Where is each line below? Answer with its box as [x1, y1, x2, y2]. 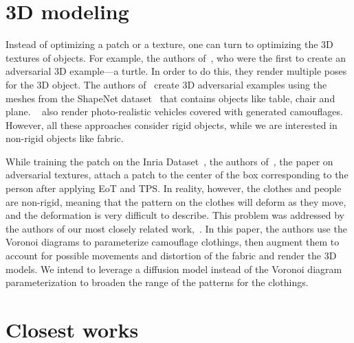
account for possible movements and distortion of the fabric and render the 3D [5, 248, 337, 263]
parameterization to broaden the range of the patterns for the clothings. [5, 275, 309, 289]
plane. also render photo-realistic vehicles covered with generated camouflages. [5, 104, 343, 119]
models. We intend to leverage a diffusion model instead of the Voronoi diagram [5, 261, 342, 276]
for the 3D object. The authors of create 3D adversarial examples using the [5, 77, 327, 91]
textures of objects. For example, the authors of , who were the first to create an [5, 50, 346, 64]
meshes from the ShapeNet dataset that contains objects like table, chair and [5, 91, 335, 105]
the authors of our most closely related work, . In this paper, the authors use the [5, 221, 347, 235]
